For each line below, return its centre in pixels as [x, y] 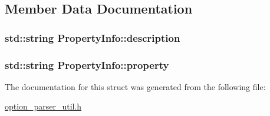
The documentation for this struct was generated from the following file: [135, 86]
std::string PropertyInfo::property [87, 64]
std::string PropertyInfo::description [93, 37]
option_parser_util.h [43, 106]
